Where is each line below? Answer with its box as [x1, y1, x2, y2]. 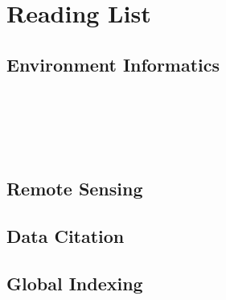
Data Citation [6, 224, 125, 249]
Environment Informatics [6, 51, 220, 76]
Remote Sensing [6, 176, 143, 201]
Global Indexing [6, 270, 143, 295]
